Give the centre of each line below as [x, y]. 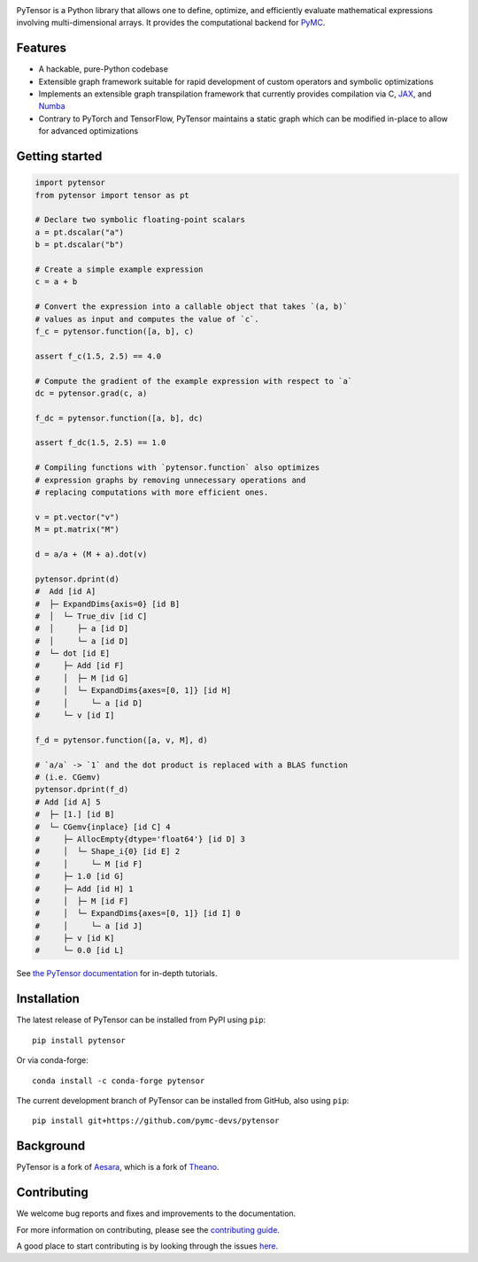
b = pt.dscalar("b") [79, 245]
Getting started [59, 156]
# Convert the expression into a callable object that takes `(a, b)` [192, 307]
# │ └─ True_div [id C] [91, 616]
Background [51, 1146]
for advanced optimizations [89, 131]
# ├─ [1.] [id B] [75, 815]
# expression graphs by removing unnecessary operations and [170, 480]
